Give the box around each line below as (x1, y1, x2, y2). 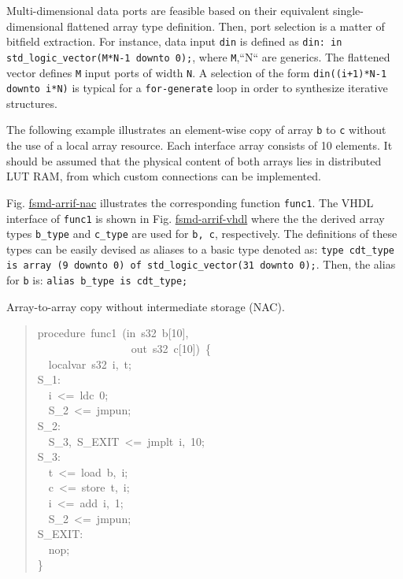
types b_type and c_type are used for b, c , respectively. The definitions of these (6, 225, 397, 242)
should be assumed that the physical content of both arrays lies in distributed (6, 152, 382, 169)
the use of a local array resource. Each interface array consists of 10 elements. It (6, 137, 393, 154)
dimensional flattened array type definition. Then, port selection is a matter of (6, 17, 385, 34)
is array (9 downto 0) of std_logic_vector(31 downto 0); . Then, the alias (6, 256, 396, 273)
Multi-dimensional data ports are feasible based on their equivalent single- (6, 2, 364, 18)
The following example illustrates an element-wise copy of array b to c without (6, 121, 386, 138)
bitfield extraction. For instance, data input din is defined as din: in (6, 33, 342, 50)
